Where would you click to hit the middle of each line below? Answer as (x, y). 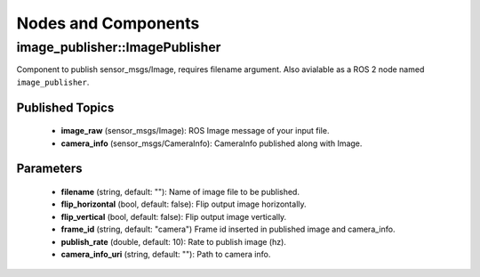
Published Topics (65, 107)
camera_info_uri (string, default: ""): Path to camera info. (166, 254)
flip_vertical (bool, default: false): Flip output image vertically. (174, 216)
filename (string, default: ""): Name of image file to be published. (180, 191)
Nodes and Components (108, 23)
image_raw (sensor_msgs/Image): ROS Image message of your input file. (195, 131)
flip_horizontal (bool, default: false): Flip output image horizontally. (184, 204)
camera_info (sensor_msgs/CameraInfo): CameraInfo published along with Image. (212, 143)
